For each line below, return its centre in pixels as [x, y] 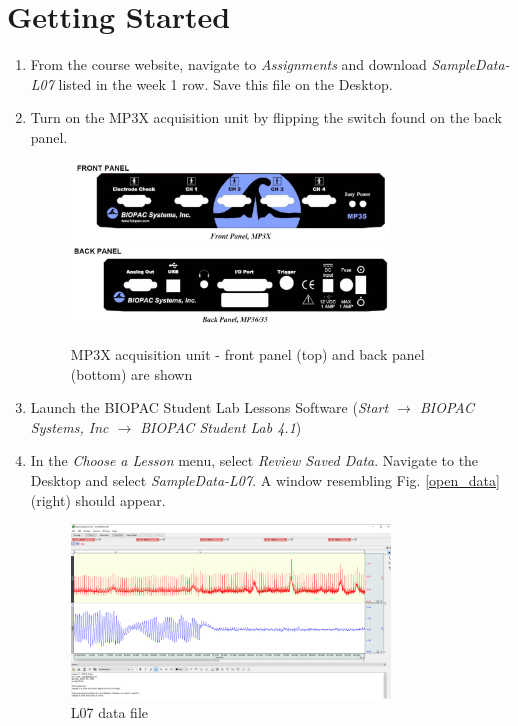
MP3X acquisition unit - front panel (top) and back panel [247, 354]
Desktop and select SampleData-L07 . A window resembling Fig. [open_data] [265, 480]
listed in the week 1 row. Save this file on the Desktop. [225, 83]
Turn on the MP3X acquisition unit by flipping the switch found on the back [266, 117]
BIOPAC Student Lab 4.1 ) [221, 426]
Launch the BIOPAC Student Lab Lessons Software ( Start [209, 407]
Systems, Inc [69, 426]
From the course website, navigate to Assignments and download [228, 64]
